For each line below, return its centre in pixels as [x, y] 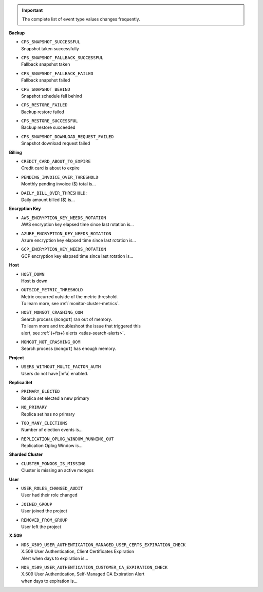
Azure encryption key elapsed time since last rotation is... [79, 240]
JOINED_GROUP [37, 504]
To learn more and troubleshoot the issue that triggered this [81, 326]
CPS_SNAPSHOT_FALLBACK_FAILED [57, 73]
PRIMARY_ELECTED [41, 391]
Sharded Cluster [26, 454]
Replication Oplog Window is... [52, 446]
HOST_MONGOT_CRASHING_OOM [52, 313]
